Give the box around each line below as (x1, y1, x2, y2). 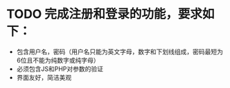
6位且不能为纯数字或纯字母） (16, 56, 100, 64)
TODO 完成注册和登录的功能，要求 (6, 6, 202, 22)
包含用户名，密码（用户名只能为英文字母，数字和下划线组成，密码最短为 (16, 47, 223, 56)
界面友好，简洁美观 (16, 73, 72, 81)
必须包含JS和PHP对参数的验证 (16, 65, 104, 73)
